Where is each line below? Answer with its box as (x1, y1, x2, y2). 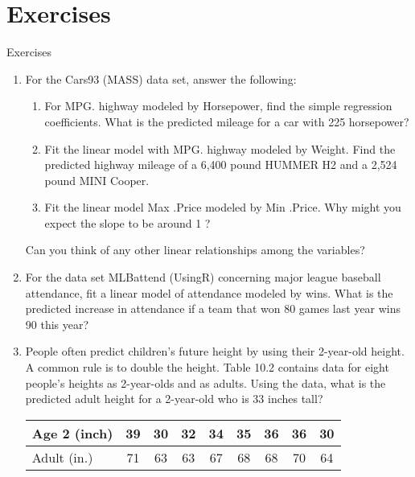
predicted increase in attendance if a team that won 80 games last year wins (25, 300, 401, 317)
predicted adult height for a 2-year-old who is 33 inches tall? (25, 390, 323, 407)
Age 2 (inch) (31, 423, 113, 442)
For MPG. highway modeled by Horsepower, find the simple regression (44, 97, 392, 114)
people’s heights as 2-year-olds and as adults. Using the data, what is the (25, 374, 386, 391)
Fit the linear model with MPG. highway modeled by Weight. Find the (44, 140, 396, 157)
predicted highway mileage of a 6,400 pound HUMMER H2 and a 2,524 (44, 156, 397, 173)
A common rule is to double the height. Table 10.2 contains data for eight (25, 359, 389, 376)
